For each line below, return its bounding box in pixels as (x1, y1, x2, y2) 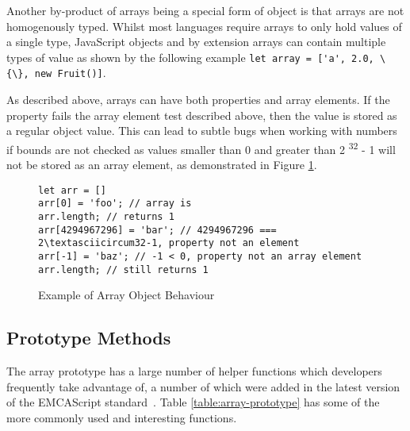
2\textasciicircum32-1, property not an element (38, 237, 300, 249)
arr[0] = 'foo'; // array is (38, 198, 192, 210)
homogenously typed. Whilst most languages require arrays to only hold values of (6, 17, 402, 34)
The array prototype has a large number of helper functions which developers (6, 363, 382, 379)
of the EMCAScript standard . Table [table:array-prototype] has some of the (6, 394, 380, 410)
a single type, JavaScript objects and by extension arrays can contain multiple (6, 33, 386, 50)
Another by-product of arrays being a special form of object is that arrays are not (6, 2, 404, 18)
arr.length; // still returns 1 (38, 264, 209, 275)
